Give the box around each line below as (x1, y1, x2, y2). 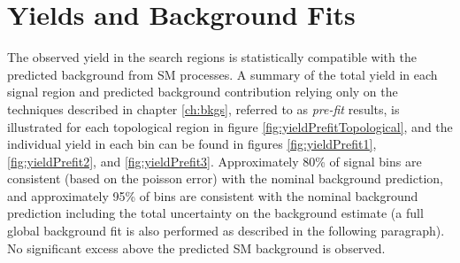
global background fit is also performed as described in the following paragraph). (7, 221, 445, 240)
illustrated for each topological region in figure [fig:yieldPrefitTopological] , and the (7, 117, 453, 135)
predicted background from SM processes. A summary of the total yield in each (7, 65, 438, 83)
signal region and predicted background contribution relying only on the (7, 82, 398, 101)
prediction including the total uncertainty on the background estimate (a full (7, 204, 424, 222)
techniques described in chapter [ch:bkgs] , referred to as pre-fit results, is (7, 99, 400, 118)
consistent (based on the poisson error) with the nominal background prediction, (7, 169, 443, 188)
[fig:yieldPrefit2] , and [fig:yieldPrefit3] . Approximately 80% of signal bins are (7, 151, 422, 170)
